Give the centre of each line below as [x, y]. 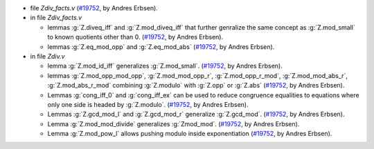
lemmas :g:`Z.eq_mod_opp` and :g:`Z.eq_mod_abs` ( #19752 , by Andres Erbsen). [161, 47]
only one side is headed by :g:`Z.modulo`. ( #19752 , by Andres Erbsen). [148, 104]
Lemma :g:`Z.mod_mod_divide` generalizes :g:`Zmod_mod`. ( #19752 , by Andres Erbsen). [173, 123]
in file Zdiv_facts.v [56, 18]
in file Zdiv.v [47, 56]
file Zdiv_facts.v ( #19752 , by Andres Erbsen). [94, 8]
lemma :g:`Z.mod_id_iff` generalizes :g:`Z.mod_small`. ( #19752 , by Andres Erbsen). [165, 66]
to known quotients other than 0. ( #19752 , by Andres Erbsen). [135, 37]
